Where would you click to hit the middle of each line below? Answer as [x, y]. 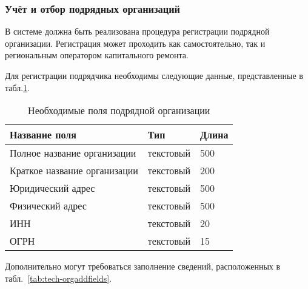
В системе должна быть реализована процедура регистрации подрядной [137, 31]
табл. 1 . [18, 87]
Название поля [43, 135]
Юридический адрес [52, 188]
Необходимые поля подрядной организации [119, 110]
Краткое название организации [74, 171]
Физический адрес [48, 206]
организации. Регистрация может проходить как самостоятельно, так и [135, 43]
